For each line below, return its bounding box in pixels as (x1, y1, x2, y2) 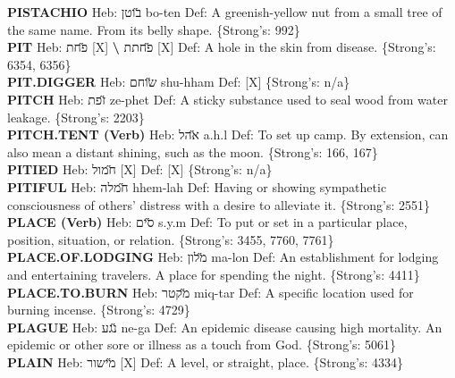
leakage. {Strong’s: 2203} (7, 107, 145, 126)
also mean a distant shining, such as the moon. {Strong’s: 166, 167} (7, 142, 378, 161)
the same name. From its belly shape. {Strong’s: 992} (7, 20, 300, 38)
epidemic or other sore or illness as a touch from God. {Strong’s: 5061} (7, 335, 397, 354)
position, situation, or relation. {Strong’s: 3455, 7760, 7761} (7, 230, 334, 248)
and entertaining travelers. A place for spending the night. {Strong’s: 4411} (7, 265, 420, 283)
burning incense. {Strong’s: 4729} (7, 300, 190, 319)
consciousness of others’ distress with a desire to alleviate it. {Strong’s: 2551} (7, 195, 431, 214)
